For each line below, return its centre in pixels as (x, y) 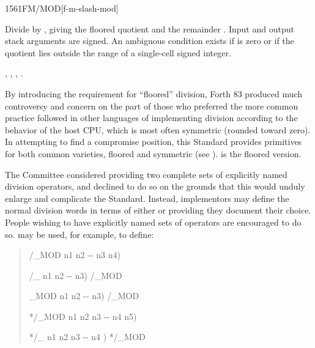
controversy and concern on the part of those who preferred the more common (152, 106)
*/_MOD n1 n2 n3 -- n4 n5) (83, 316)
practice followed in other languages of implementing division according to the (151, 118)
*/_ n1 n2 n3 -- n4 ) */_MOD (87, 337)
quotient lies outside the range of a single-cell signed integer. (118, 52)
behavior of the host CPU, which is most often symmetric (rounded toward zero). (158, 129)
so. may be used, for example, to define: (80, 234)
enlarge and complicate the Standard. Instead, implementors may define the (147, 198)
